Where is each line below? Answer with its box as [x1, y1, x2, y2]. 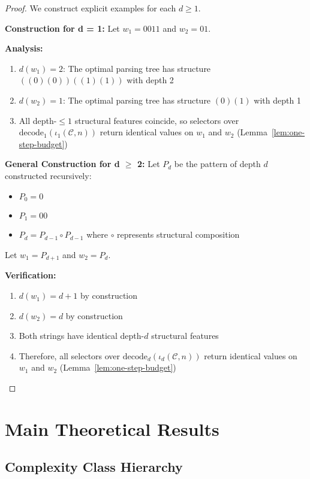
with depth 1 [254, 93, 301, 106]
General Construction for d [5, 157, 120, 170]
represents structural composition [117, 228, 240, 241]
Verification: [5, 269, 56, 281]
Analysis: [5, 42, 43, 54]
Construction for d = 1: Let [5, 22, 120, 34]
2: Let [137, 157, 160, 170]
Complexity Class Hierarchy [5, 457, 183, 476]
